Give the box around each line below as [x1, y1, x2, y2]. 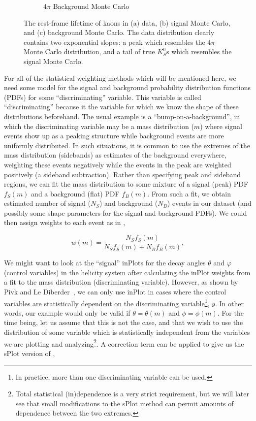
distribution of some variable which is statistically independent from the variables [4, 326, 250, 337]
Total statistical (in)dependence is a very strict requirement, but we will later [15, 388, 249, 398]
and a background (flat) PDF [31, 188, 120, 198]
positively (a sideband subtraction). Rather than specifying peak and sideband [4, 169, 241, 179]
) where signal [200, 121, 242, 131]
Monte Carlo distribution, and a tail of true [24, 46, 155, 57]
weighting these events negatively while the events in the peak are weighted [4, 159, 231, 169]
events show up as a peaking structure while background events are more [4, 130, 224, 141]
